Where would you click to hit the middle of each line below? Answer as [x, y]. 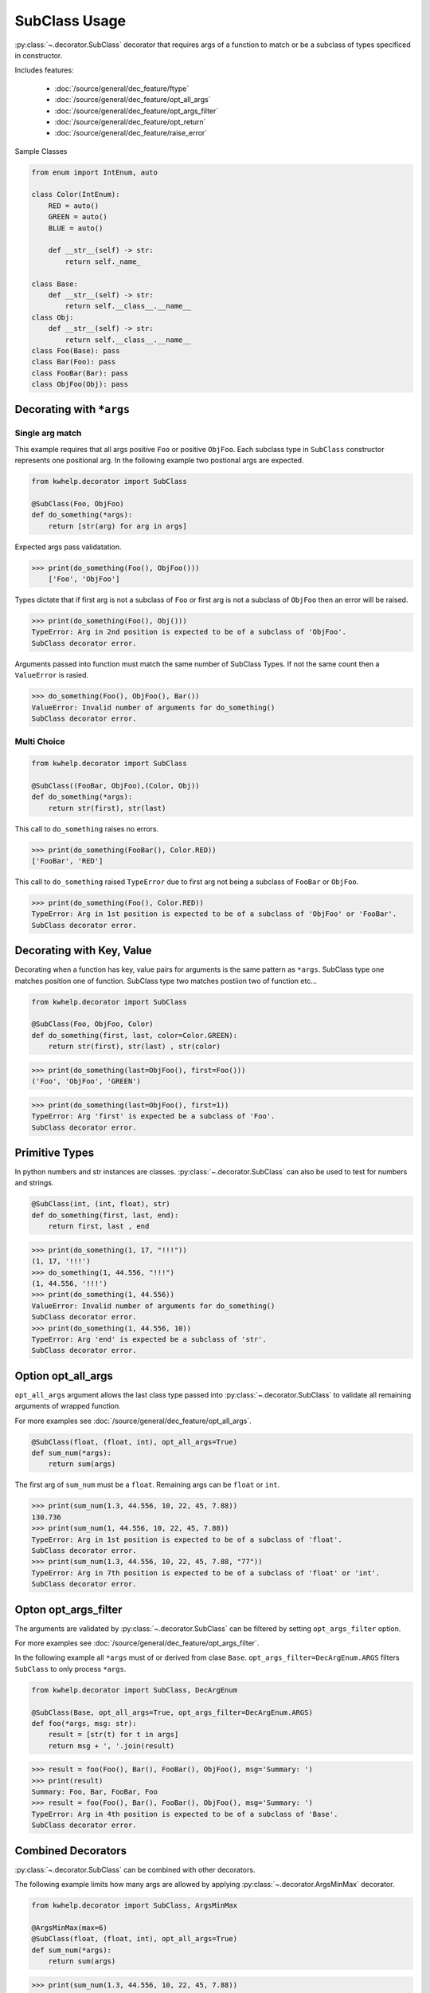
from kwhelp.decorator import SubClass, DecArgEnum [135, 1690]
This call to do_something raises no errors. [87, 828]
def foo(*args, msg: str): [84, 1723]
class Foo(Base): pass [76, 350]
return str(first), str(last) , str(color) [134, 1047]
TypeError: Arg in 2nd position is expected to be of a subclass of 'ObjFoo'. [189, 632]
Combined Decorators [71, 1851]
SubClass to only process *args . [70, 1669]
